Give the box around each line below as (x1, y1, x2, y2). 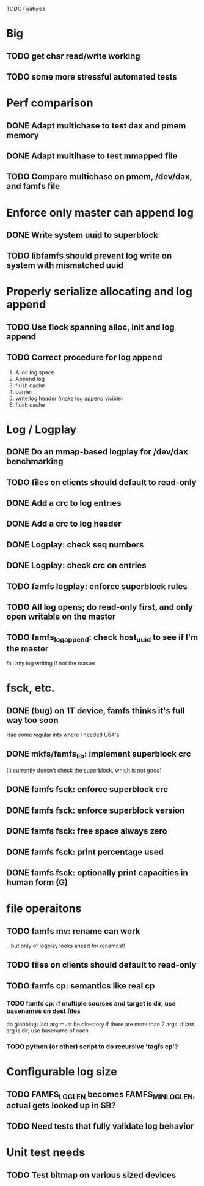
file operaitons (6, 902, 82, 916)
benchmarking (6, 456, 64, 467)
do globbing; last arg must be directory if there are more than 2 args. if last (6, 1021, 194, 1028)
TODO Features (6, 6, 46, 12)
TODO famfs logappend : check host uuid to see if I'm (6, 632, 199, 644)
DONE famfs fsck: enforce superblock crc (6, 784, 169, 795)
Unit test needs (6, 1146, 86, 1160)
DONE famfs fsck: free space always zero (6, 826, 167, 837)
